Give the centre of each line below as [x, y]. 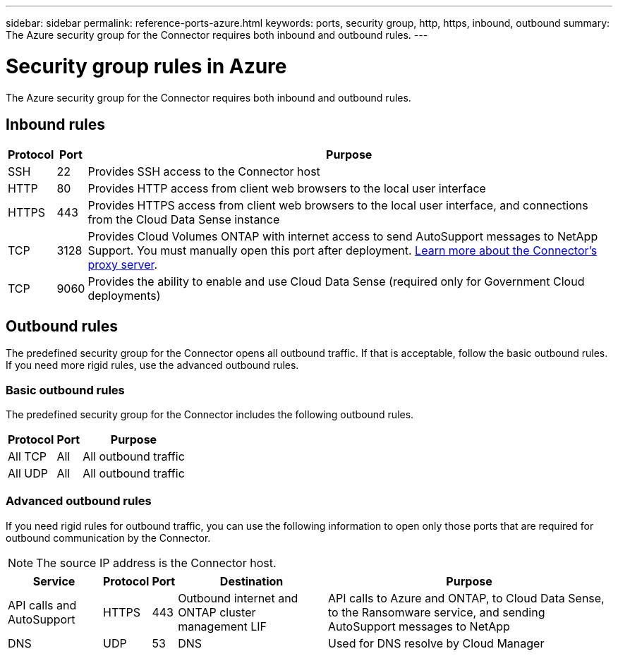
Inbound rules [56, 124]
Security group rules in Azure [146, 66]
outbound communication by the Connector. [108, 537]
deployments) [124, 296]
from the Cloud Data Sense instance [184, 220]
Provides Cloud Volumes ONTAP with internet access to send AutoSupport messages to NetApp [343, 237]
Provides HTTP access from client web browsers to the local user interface [287, 189]
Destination [252, 581]
